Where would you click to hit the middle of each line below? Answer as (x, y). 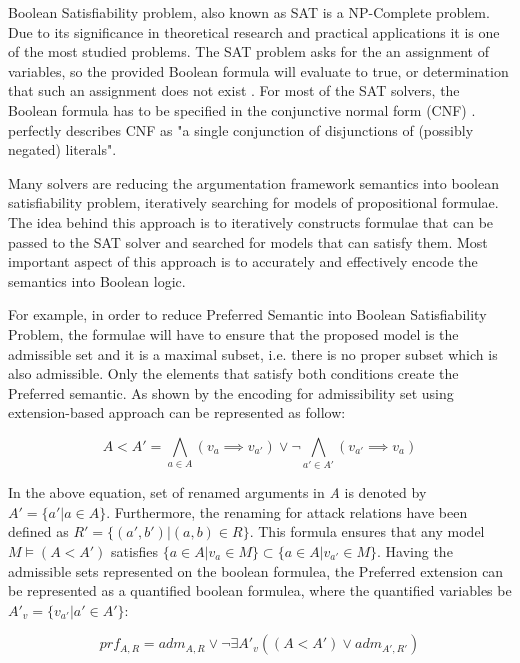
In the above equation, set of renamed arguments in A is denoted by (217, 492)
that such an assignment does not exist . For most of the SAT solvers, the (234, 90)
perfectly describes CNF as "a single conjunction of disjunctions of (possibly (241, 129)
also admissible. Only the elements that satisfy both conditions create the (233, 373)
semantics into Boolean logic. (97, 280)
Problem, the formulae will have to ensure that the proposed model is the (233, 333)
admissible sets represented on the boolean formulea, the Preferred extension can (256, 570)
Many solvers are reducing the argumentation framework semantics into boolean (253, 182)
